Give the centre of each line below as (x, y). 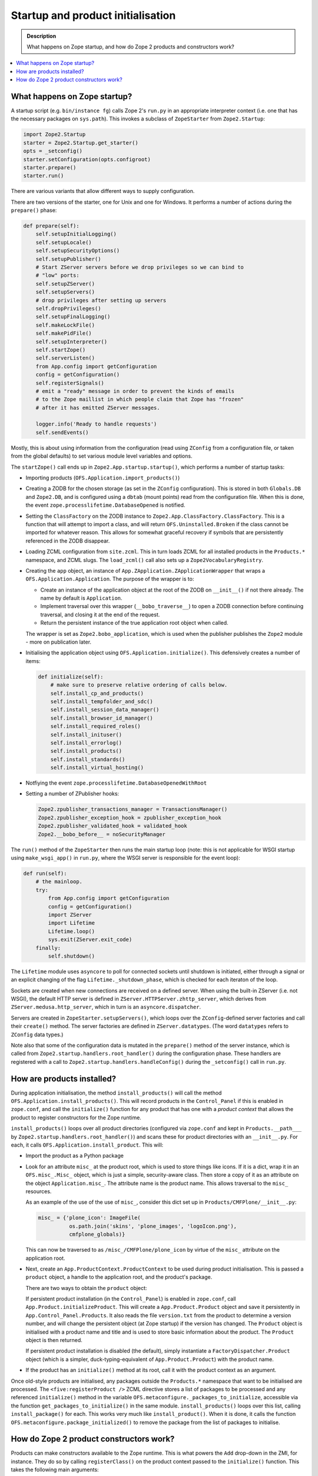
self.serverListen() (65, 358)
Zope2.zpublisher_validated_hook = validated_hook (113, 826)
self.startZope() (61, 350)
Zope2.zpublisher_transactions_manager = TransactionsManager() (133, 809)
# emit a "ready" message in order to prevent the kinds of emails (135, 391)
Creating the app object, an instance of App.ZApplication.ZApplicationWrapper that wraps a (145, 570)
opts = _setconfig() (53, 151)
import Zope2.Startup (54, 135)
